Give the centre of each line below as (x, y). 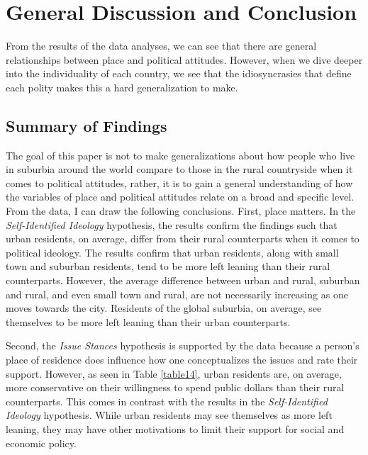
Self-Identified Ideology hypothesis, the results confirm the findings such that (172, 224)
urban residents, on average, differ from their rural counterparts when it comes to (183, 238)
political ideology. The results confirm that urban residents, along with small (172, 252)
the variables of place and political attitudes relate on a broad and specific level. (180, 197)
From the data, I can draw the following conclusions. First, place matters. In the (181, 211)
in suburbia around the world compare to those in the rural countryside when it (179, 169)
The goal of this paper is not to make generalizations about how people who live (180, 155)
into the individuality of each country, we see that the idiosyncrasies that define (179, 73)
